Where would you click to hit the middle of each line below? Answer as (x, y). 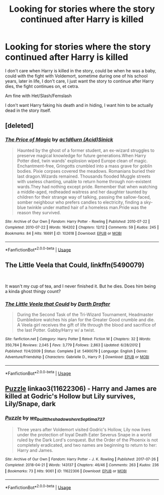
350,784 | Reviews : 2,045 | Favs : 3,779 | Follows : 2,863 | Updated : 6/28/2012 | (73, 345)
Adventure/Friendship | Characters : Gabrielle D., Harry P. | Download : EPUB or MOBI (77, 357)
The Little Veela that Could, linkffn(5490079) (75, 265)
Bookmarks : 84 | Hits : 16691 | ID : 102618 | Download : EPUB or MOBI (63, 233)
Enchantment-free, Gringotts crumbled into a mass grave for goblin (84, 166)
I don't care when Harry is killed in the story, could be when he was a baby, (81, 71)
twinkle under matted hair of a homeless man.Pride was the (87, 207)
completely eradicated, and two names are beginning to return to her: (87, 445)
